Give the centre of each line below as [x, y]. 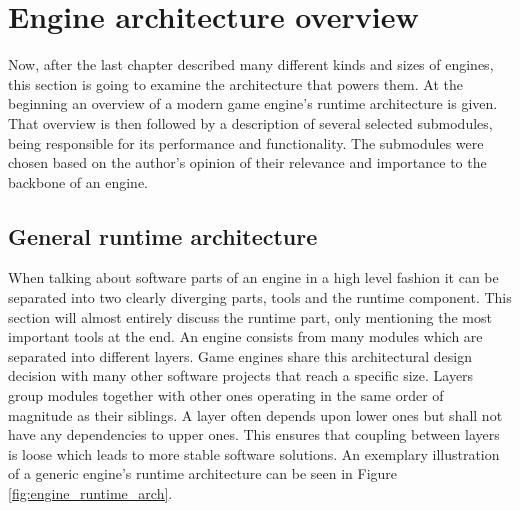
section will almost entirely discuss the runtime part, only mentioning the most [250, 316]
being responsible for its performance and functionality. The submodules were [246, 142]
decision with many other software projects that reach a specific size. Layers [241, 375]
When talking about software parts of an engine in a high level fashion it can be [253, 277]
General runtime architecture [163, 235]
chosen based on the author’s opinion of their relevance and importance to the [247, 162]
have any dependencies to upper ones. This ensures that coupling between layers [254, 434]
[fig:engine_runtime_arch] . [90, 493]
